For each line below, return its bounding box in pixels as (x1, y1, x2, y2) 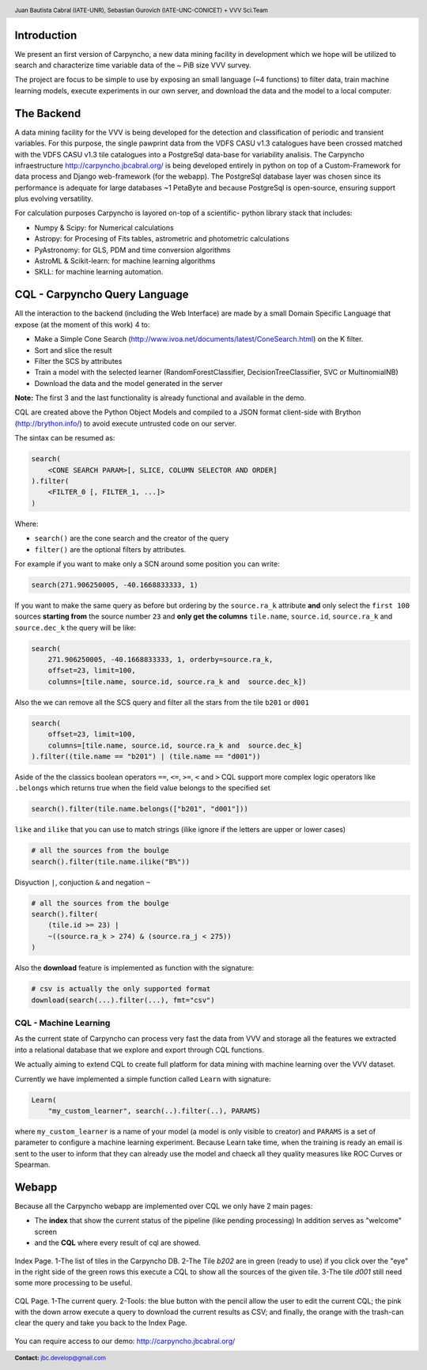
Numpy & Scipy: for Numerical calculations (34, 222, 174, 233)
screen (34, 1227, 58, 1236)
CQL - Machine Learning (14, 1017, 111, 1028)
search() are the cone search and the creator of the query (34, 534, 229, 543)
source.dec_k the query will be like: (14, 623, 136, 632)
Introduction (14, 28, 77, 42)
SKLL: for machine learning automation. (34, 267, 164, 277)
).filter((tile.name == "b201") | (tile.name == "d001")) (31, 752, 261, 761)
